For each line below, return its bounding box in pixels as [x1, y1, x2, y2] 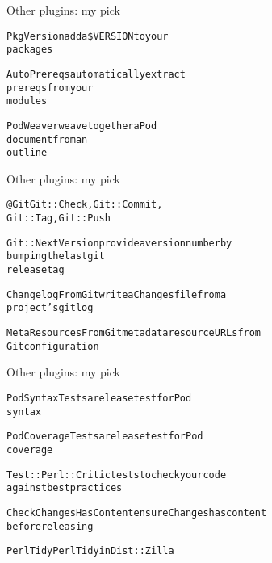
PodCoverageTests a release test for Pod [6, 431, 203, 443]
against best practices [6, 482, 123, 494]
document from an [6, 133, 88, 145]
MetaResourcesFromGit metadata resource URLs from [6, 327, 262, 339]
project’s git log [6, 302, 94, 314]
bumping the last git [6, 250, 105, 263]
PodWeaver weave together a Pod [6, 120, 157, 132]
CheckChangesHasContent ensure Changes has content [6, 506, 267, 519]
